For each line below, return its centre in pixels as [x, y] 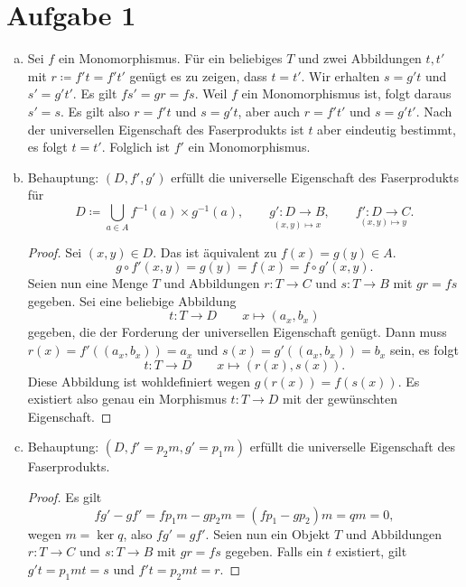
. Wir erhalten [340, 75]
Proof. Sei [55, 252]
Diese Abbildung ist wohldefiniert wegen [139, 381]
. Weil [211, 93]
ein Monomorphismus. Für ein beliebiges [170, 58]
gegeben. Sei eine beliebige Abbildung [132, 300]
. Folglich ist [135, 147]
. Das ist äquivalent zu [215, 252]
